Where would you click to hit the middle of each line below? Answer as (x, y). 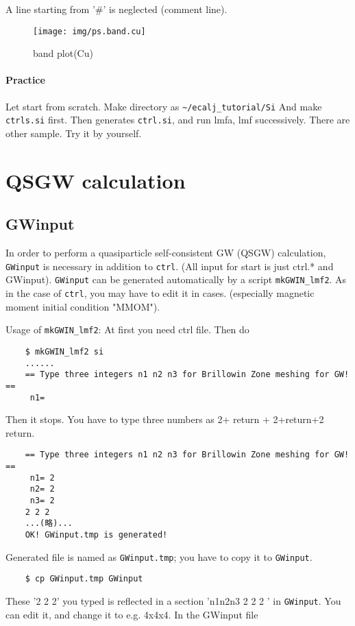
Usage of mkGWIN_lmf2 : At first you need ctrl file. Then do (127, 329)
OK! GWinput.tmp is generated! (96, 535)
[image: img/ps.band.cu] (89, 31)
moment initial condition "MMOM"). (83, 306)
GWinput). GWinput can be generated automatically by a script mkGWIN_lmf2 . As (176, 279)
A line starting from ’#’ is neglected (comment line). (117, 9)
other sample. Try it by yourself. (74, 133)
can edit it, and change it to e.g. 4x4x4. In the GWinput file (132, 614)
